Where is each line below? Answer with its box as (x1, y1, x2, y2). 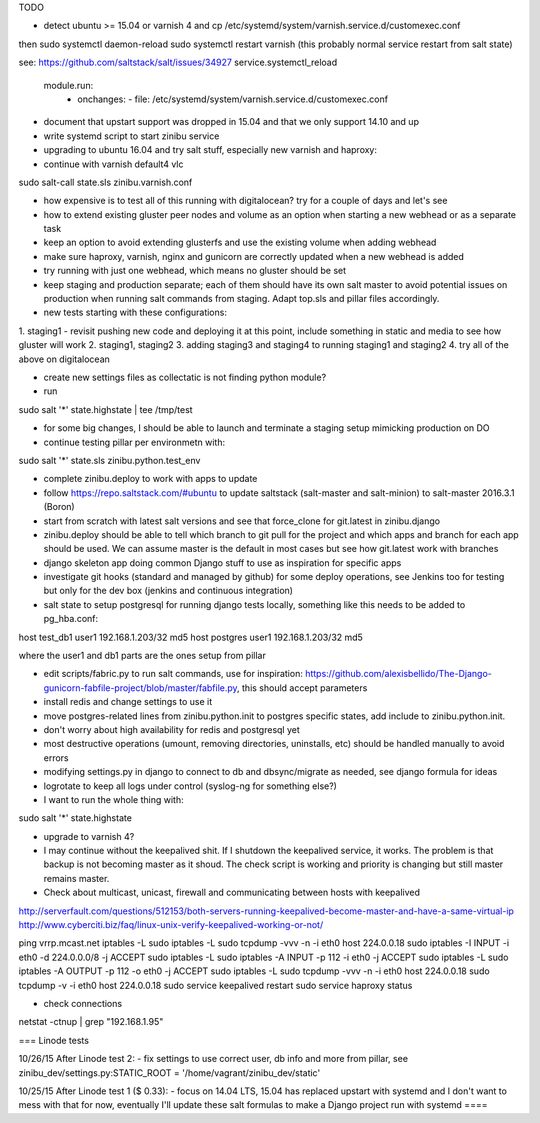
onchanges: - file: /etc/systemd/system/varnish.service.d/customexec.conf (77, 93, 389, 105)
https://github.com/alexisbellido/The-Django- (305, 668, 492, 680)
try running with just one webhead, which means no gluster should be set (43, 265, 347, 277)
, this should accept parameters (236, 681, 368, 694)
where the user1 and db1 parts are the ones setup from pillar (18, 650, 267, 662)
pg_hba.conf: (43, 613, 99, 625)
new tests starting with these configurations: (43, 306, 227, 319)
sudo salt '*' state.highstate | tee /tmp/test (18, 403, 194, 415)
